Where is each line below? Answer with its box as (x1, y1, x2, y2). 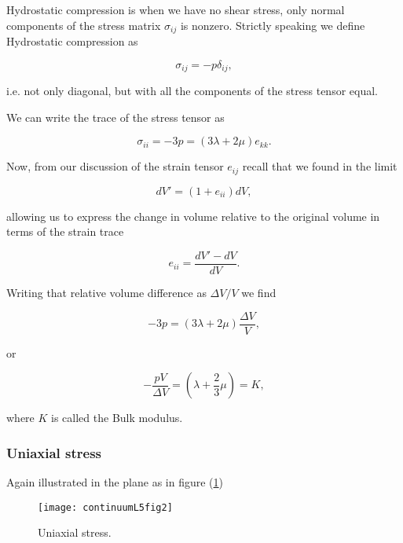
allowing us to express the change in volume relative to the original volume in (6, 207, 380, 224)
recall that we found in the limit (242, 158, 398, 174)
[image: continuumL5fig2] (38, 501, 173, 513)
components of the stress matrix (6, 17, 161, 33)
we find (241, 284, 277, 300)
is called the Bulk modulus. (51, 409, 183, 426)
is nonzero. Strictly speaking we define (180, 17, 365, 33)
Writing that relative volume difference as (6, 284, 207, 300)
